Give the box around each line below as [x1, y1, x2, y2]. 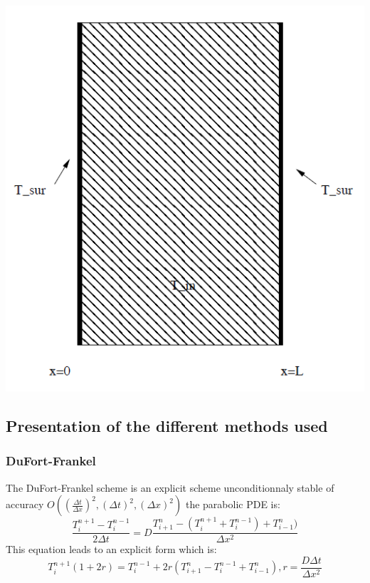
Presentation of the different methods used [6, 415, 328, 437]
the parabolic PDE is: [185, 497, 280, 512]
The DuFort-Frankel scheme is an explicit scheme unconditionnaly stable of [6, 480, 334, 495]
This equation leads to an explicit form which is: [6, 542, 217, 557]
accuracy [6, 497, 44, 512]
